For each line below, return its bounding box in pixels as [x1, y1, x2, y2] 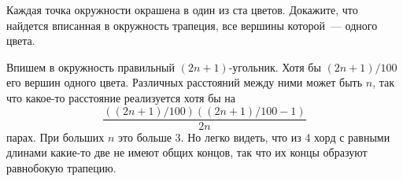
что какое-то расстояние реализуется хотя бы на [6, 89, 236, 105]
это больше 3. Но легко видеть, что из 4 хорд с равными [118, 128, 390, 145]
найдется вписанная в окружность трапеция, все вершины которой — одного [6, 17, 378, 33]
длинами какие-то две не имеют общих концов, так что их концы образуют [6, 144, 368, 161]
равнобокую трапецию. [6, 159, 116, 175]
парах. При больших [6, 128, 105, 145]
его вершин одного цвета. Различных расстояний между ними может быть [6, 74, 363, 90]
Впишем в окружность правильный [6, 58, 176, 75]
